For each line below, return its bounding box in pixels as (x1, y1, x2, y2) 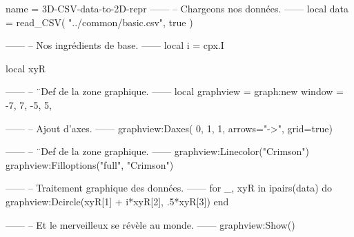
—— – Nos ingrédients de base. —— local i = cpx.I (6, 38, 224, 52)
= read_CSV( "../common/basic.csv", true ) (6, 14, 193, 29)
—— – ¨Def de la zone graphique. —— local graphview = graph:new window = (6, 84, 344, 99)
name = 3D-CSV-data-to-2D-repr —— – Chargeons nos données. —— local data (6, 1, 348, 15)
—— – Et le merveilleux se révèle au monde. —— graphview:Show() (6, 217, 295, 231)
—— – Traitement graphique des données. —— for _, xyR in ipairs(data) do (6, 181, 333, 195)
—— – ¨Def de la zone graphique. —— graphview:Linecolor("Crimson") (6, 144, 310, 158)
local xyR (6, 61, 46, 75)
